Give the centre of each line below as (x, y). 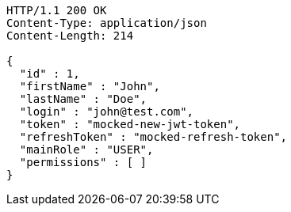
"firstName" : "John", (90, 86)
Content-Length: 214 (70, 36)
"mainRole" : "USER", (86, 150)
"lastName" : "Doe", (83, 99)
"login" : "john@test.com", (107, 112)
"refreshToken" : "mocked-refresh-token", (153, 137)
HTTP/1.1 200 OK (57, 10)
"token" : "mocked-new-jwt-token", (130, 124)
